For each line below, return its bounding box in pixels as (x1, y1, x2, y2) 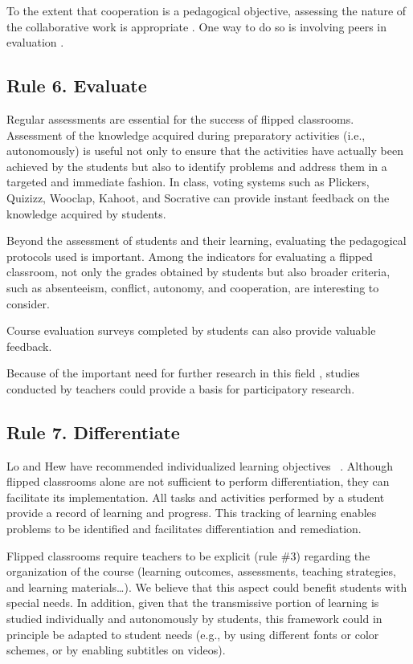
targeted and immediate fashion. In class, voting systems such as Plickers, (6, 173, 370, 190)
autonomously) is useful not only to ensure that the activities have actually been (6, 142, 403, 159)
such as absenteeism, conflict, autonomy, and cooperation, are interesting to (6, 279, 379, 295)
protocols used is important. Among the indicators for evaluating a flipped (6, 247, 373, 264)
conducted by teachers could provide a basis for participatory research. (6, 380, 355, 397)
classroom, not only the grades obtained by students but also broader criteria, (6, 263, 391, 280)
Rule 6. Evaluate (6, 73, 147, 98)
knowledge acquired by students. (6, 205, 166, 222)
